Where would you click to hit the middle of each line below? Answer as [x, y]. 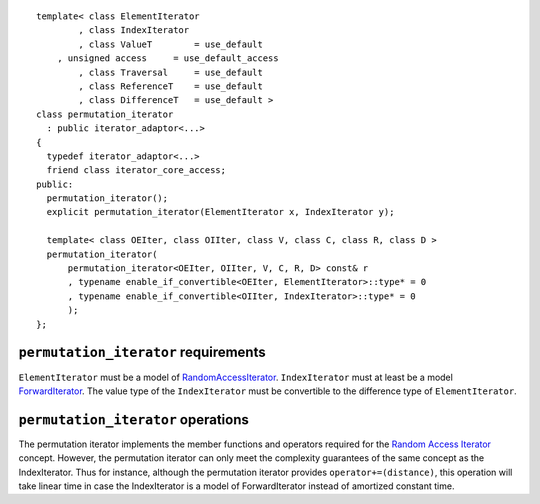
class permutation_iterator [105, 114]
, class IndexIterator [134, 30]
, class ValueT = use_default [171, 44]
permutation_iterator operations [134, 419]
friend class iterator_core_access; [136, 170]
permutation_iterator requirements [142, 352]
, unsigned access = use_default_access [167, 58]
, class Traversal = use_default [171, 72]
